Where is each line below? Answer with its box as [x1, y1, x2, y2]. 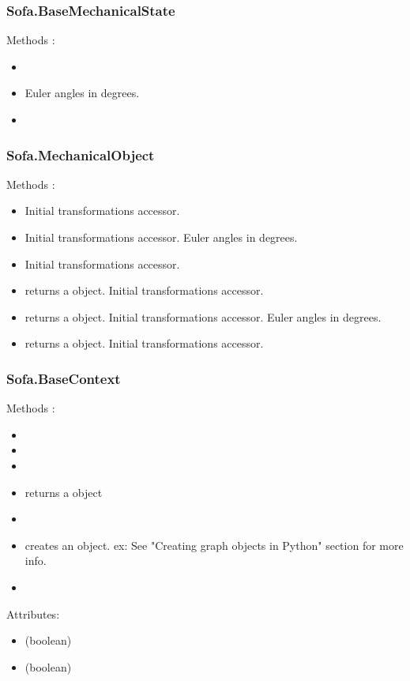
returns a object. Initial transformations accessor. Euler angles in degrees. [24, 308, 382, 325]
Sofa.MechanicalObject [6, 145, 155, 164]
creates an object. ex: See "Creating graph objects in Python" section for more [24, 536, 404, 553]
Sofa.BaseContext [6, 368, 121, 388]
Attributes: [6, 605, 60, 622]
